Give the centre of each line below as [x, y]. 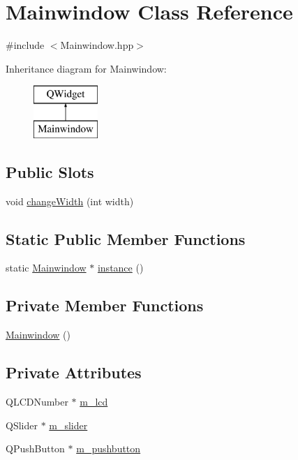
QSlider [22, 425]
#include [25, 45]
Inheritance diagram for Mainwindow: [86, 68]
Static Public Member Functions [126, 238]
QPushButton [35, 448]
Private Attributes [74, 372]
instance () [120, 268]
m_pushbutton [109, 448]
